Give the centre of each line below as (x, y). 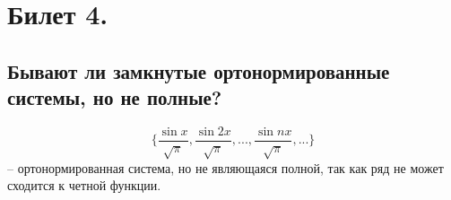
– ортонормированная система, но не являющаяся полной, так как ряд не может (225, 167)
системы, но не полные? (115, 97)
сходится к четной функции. (84, 185)
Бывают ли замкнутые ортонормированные (199, 70)
